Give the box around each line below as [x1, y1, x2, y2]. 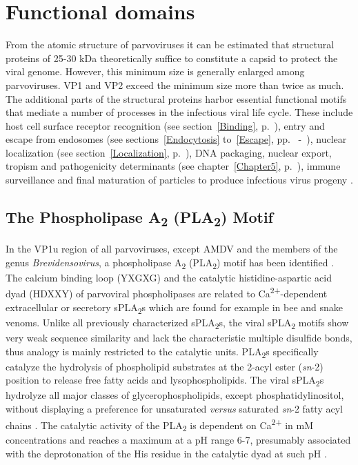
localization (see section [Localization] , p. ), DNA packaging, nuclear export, [6, 145, 332, 159]
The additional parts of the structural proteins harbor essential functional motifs [6, 91, 347, 106]
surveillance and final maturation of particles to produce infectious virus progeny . [6, 172, 353, 187]
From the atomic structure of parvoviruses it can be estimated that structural [6, 37, 335, 52]
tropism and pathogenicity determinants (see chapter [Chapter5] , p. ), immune [6, 159, 341, 173]
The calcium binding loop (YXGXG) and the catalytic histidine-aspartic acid [6, 270, 332, 284]
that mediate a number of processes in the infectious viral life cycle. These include [6, 105, 353, 119]
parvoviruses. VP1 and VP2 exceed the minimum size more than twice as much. [6, 77, 344, 92]
